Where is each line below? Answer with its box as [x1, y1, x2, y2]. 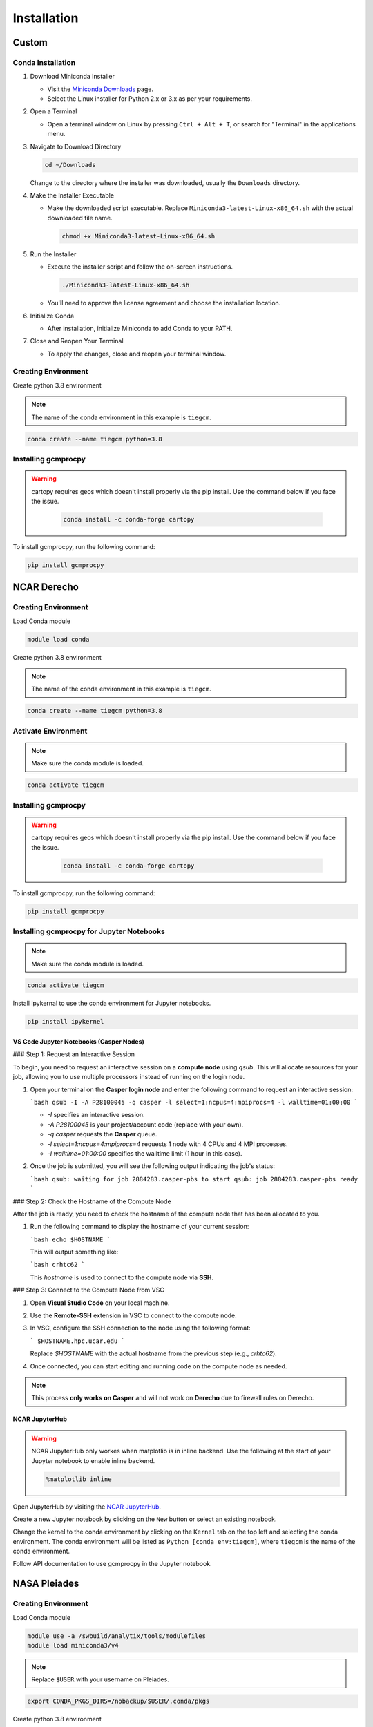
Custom [12, 37, 48, 48]
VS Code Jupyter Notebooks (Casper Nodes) [12, 1038, 145, 1046]
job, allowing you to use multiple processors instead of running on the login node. [12, 1073, 245, 1081]
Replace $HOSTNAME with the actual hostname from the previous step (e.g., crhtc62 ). [30, 1349, 278, 1357]
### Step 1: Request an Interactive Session [12, 1050, 135, 1058]
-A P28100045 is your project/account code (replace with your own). [47, 1120, 244, 1129]
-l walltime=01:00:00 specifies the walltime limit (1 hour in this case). [47, 1149, 242, 1157]
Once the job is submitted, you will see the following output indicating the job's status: [30, 1162, 276, 1170]
